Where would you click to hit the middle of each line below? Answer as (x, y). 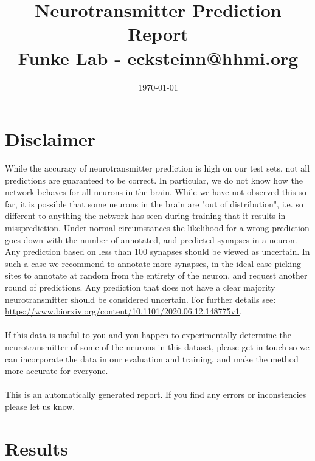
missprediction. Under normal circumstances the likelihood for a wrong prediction (157, 227)
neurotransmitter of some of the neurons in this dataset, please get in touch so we (157, 346)
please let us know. (40, 406)
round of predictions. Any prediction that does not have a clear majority (140, 287)
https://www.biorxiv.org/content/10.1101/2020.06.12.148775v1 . (123, 311)
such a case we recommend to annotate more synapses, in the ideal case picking (153, 263)
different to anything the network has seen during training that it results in (145, 216)
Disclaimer (50, 139)
